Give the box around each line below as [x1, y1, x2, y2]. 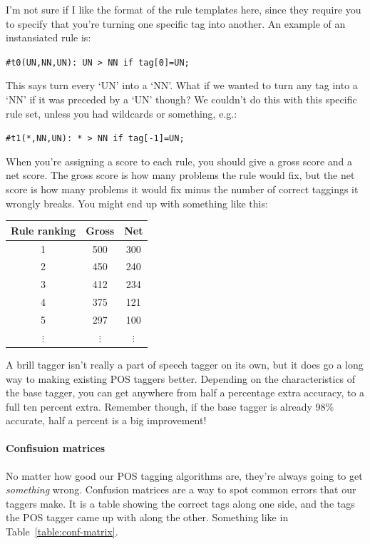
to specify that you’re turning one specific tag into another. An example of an [6, 16, 346, 31]
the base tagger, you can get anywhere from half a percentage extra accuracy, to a [6, 385, 365, 400]
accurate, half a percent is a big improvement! [6, 413, 207, 428]
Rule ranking [11, 222, 76, 237]
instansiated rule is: [6, 30, 91, 45]
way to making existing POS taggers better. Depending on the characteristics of [6, 371, 356, 386]
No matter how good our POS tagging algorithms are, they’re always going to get [6, 468, 363, 483]
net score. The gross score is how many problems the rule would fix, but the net [6, 168, 355, 183]
